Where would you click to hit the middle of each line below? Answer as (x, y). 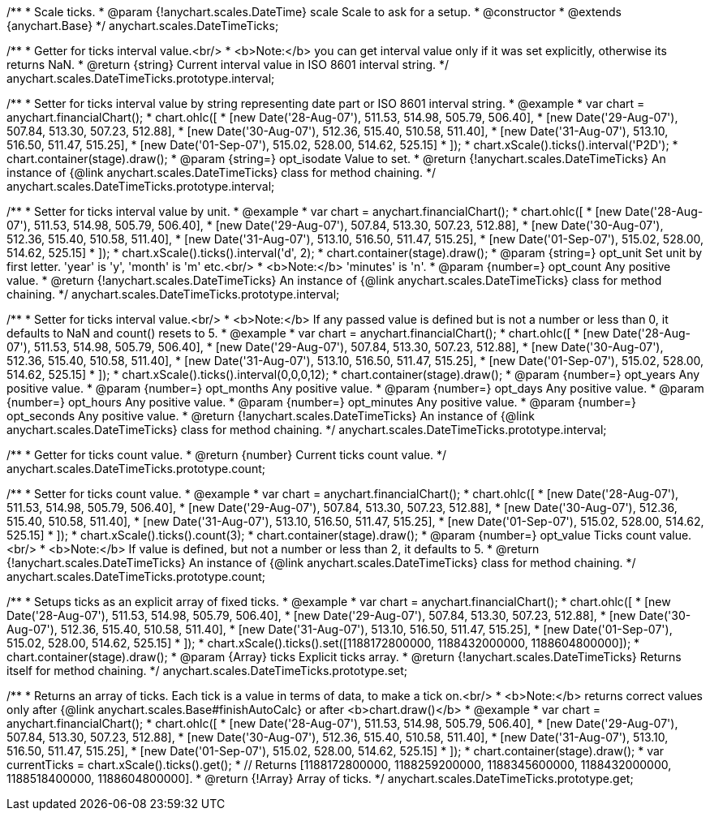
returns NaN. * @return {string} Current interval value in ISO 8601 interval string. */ (228, 64)
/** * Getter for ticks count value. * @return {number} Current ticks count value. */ (227, 455)
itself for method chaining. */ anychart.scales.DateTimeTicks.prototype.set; (207, 671)
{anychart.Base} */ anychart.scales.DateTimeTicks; (143, 26)
